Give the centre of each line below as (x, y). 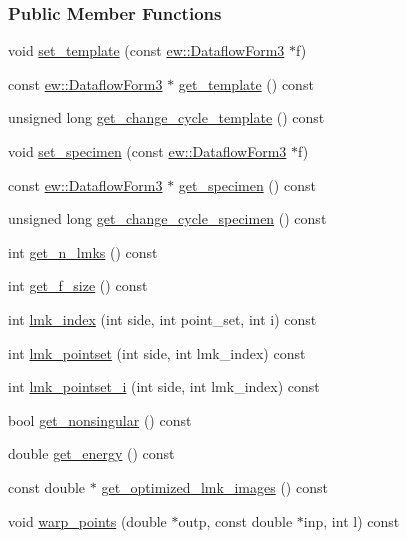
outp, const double (235, 520)
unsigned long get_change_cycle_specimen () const (167, 218)
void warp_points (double (87, 520)
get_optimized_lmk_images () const (214, 486)
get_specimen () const (247, 184)
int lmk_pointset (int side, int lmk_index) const (157, 352)
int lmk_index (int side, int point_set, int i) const (162, 318)
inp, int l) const (351, 520)
